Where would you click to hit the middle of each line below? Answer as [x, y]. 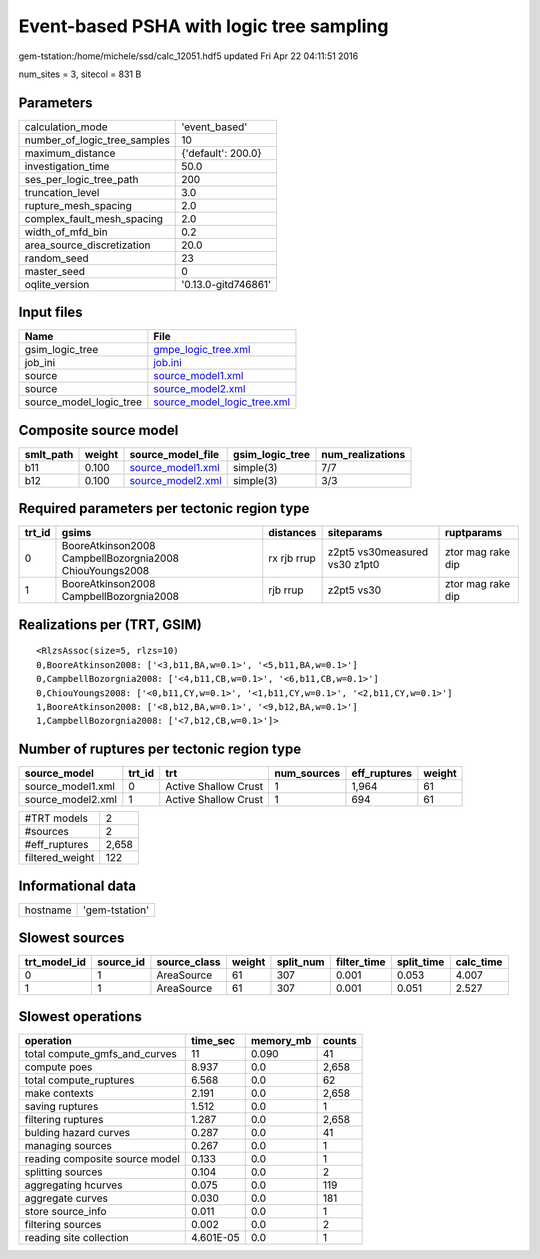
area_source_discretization [87, 245]
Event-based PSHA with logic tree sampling [203, 26]
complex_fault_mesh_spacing [94, 218]
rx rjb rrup [292, 558]
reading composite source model [102, 1158]
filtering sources [63, 1224]
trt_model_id [55, 962]
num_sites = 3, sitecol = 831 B [80, 74]
